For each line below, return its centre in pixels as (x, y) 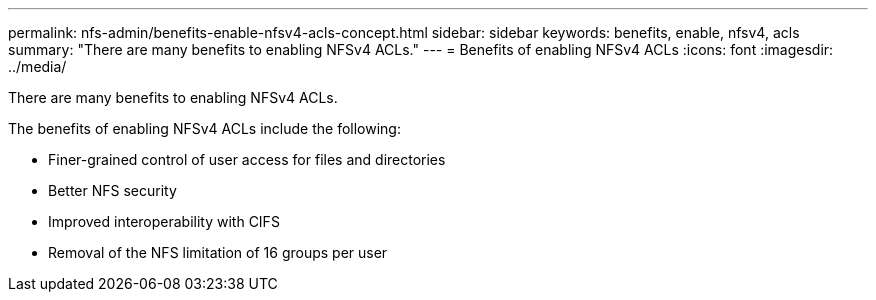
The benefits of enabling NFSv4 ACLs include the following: (204, 128)
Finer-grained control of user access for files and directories (247, 159)
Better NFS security (112, 190)
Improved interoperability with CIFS (164, 221)
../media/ (37, 66)
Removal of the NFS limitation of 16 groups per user (218, 252)
